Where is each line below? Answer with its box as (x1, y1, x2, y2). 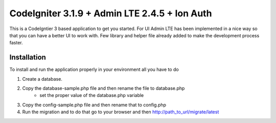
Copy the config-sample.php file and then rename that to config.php (22, 102, 166, 108)
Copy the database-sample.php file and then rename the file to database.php (22, 85, 185, 91)
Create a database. (22, 76, 62, 82)
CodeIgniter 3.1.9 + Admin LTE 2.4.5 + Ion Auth (9, 8, 212, 19)
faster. (9, 40, 23, 46)
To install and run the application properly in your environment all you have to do (9, 66, 179, 72)
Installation (9, 53, 46, 62)
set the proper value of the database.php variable (39, 92, 144, 99)
